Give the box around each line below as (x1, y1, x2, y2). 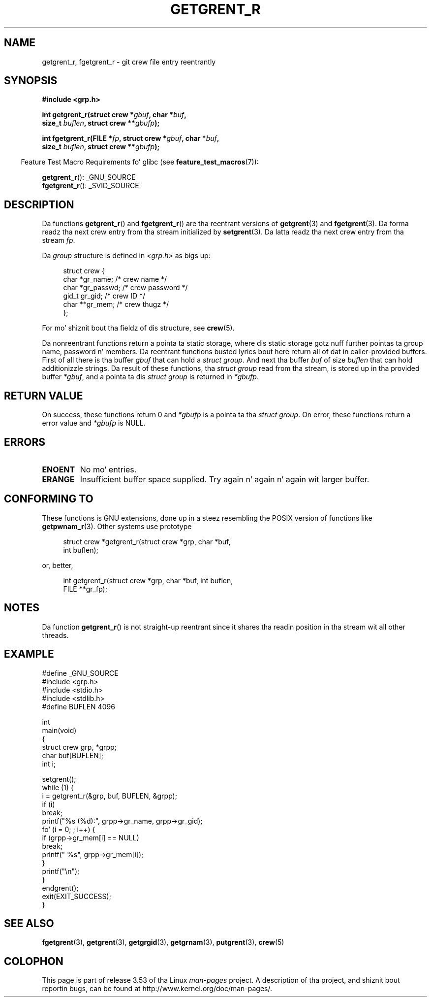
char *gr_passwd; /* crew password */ (63, 283, 188, 292)
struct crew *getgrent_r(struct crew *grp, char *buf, (63, 537, 231, 546)
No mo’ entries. (80, 464, 137, 474)
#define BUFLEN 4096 (42, 702, 115, 711)
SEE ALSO (4, 917, 54, 930)
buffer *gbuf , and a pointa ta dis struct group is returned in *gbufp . (42, 372, 259, 381)
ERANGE (42, 474, 75, 484)
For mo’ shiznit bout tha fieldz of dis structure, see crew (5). (42, 324, 235, 333)
